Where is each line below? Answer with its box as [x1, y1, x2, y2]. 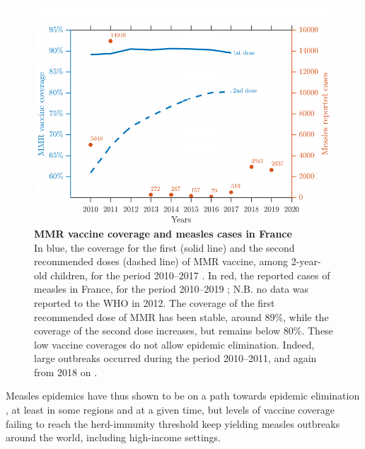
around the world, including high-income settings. [6, 430, 221, 445]
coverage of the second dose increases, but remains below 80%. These [34, 323, 333, 338]
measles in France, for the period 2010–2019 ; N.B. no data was [34, 281, 309, 296]
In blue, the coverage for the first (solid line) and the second [34, 240, 295, 255]
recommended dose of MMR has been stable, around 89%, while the [34, 309, 329, 324]
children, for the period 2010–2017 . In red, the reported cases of [50, 267, 330, 282]
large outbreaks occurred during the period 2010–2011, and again [34, 351, 317, 366]
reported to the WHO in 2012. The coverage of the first [34, 295, 275, 310]
